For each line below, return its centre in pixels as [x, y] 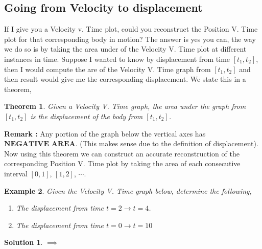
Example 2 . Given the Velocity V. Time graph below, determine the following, [128, 190]
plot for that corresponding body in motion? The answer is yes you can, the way [130, 39]
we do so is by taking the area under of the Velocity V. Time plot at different [125, 49]
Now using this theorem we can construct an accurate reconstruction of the [122, 153]
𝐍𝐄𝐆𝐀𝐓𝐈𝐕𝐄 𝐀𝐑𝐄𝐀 [40, 144]
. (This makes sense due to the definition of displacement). [167, 143]
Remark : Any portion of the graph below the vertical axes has [105, 133]
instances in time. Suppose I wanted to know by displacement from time [117, 59]
